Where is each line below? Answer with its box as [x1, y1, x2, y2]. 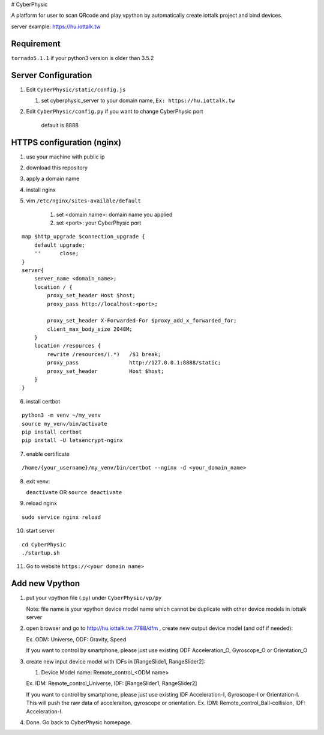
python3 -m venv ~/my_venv [22, 412, 101, 419]
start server [26, 527, 55, 534]
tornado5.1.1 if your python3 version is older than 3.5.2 [11, 54, 154, 61]
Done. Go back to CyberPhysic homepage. [26, 718, 132, 726]
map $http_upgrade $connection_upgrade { [22, 233, 145, 240]
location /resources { [34, 342, 101, 349]
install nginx [26, 186, 56, 193]
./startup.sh [22, 549, 60, 556]
